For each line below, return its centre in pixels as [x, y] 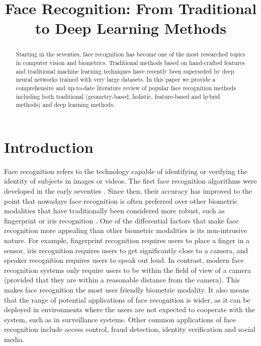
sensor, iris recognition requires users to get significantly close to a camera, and [126, 250]
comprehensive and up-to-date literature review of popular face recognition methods [126, 88]
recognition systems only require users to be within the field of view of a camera [127, 270]
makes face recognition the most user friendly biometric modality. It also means [127, 290]
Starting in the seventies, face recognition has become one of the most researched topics [130, 54]
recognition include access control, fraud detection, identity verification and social [130, 329]
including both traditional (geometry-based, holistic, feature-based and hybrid [118, 96]
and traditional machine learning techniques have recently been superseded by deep [125, 71]
